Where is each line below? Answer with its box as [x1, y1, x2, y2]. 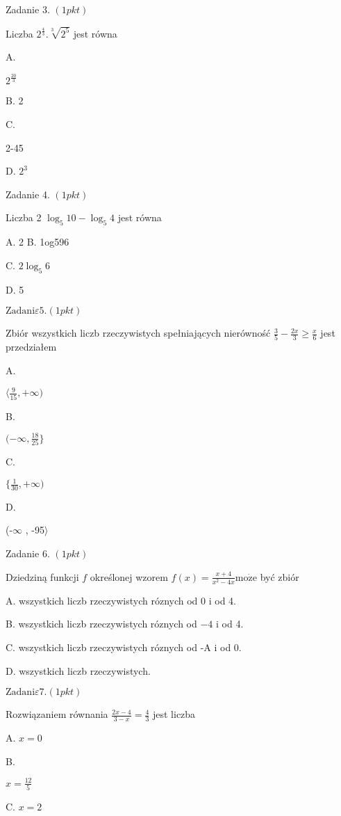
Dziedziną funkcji [6, 569, 79, 584]
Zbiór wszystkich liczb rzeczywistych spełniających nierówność [6, 326, 271, 340]
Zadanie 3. [6, 2, 50, 16]
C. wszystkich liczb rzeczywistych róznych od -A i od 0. [6, 639, 242, 654]
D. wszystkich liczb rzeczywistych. [6, 663, 151, 678]
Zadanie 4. [6, 186, 50, 201]
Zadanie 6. [6, 546, 50, 561]
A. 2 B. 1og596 [6, 234, 69, 249]
